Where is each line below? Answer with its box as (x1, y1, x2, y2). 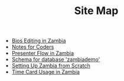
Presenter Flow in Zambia (11, 50, 74, 57)
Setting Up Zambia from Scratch (11, 62, 90, 69)
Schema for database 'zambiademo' (11, 56, 100, 63)
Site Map (74, 4, 119, 18)
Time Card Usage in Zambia (11, 69, 80, 76)
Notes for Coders (11, 43, 54, 50)
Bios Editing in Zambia (11, 37, 66, 45)
